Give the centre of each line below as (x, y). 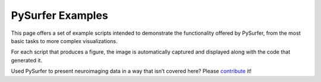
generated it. (27, 60)
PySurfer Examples (59, 15)
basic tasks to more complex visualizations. (64, 41)
